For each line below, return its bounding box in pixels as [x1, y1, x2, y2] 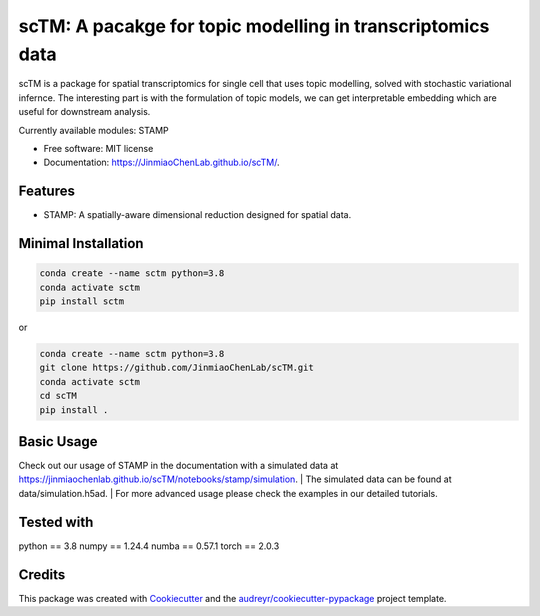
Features [18, 183, 75, 200]
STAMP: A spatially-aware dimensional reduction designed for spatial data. [43, 209, 352, 221]
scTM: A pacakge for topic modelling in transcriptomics [18, 15, 490, 37]
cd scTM [39, 390, 77, 402]
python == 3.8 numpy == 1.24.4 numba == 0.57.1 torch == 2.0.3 [18, 540, 280, 552]
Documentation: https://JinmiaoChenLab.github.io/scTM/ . [43, 156, 280, 169]
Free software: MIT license [43, 142, 154, 154]
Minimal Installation [18, 235, 144, 252]
